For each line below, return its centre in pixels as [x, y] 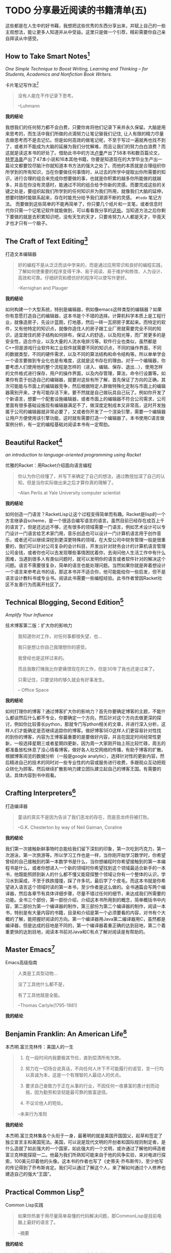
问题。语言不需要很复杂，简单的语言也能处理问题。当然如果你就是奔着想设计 [85, 565]
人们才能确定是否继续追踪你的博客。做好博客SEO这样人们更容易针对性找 [85, 730]
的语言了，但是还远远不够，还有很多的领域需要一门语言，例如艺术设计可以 [83, 527]
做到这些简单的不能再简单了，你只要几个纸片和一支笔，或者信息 [91, 204]
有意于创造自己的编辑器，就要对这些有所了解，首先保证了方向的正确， [88, 380]
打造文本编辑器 [21, 254]
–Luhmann [28, 106]
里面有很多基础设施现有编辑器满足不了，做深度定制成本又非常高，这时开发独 [85, 405]
